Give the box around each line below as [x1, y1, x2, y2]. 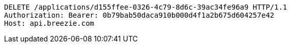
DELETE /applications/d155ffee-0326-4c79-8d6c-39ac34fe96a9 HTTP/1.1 [4, 3, 287, 11]
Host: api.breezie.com [4, 19, 95, 27]
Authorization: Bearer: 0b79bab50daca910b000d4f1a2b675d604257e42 [4, 11, 275, 19]
